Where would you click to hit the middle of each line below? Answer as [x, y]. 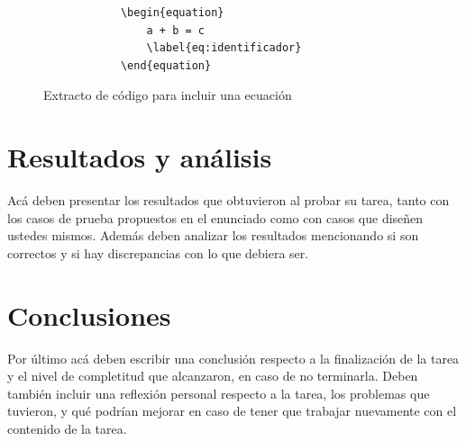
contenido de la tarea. [67, 428]
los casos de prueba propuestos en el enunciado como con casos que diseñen [215, 217]
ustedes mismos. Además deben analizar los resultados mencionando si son [213, 235]
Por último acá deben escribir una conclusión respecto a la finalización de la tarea [233, 358]
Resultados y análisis [140, 157]
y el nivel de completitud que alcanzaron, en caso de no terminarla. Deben [213, 376]
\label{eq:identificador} [224, 48]
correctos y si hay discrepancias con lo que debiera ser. [158, 252]
